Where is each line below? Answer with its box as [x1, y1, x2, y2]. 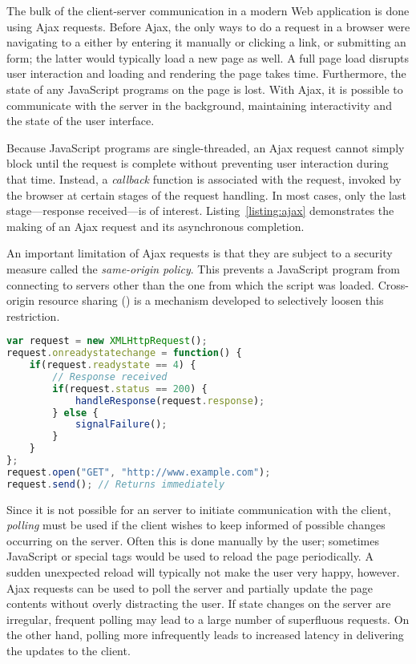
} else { [52, 407, 99, 419]
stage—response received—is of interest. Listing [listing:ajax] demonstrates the [6, 202, 394, 219]
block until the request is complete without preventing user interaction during [6, 155, 389, 172]
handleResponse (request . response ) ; [75, 395, 265, 407]
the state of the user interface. [6, 112, 155, 129]
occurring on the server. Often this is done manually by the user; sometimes [6, 532, 379, 549]
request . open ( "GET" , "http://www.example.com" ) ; [6, 466, 271, 478]
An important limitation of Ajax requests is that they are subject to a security [6, 245, 393, 261]
